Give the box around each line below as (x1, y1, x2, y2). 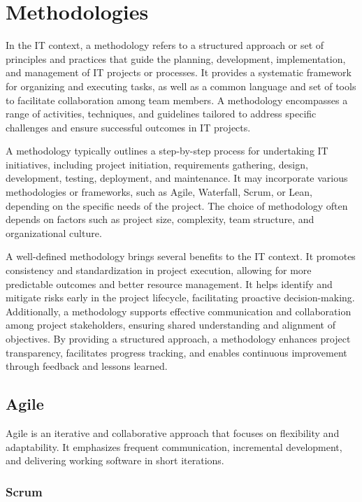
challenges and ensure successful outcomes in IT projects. (6, 120, 251, 134)
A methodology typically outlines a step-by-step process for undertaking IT (6, 143, 328, 158)
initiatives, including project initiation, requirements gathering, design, (6, 157, 308, 171)
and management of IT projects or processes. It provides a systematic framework (6, 65, 352, 80)
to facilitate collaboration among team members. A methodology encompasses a (6, 92, 348, 107)
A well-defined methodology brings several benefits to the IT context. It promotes (6, 249, 356, 264)
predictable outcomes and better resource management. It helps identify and (6, 276, 333, 291)
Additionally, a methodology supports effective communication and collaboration (6, 303, 352, 318)
